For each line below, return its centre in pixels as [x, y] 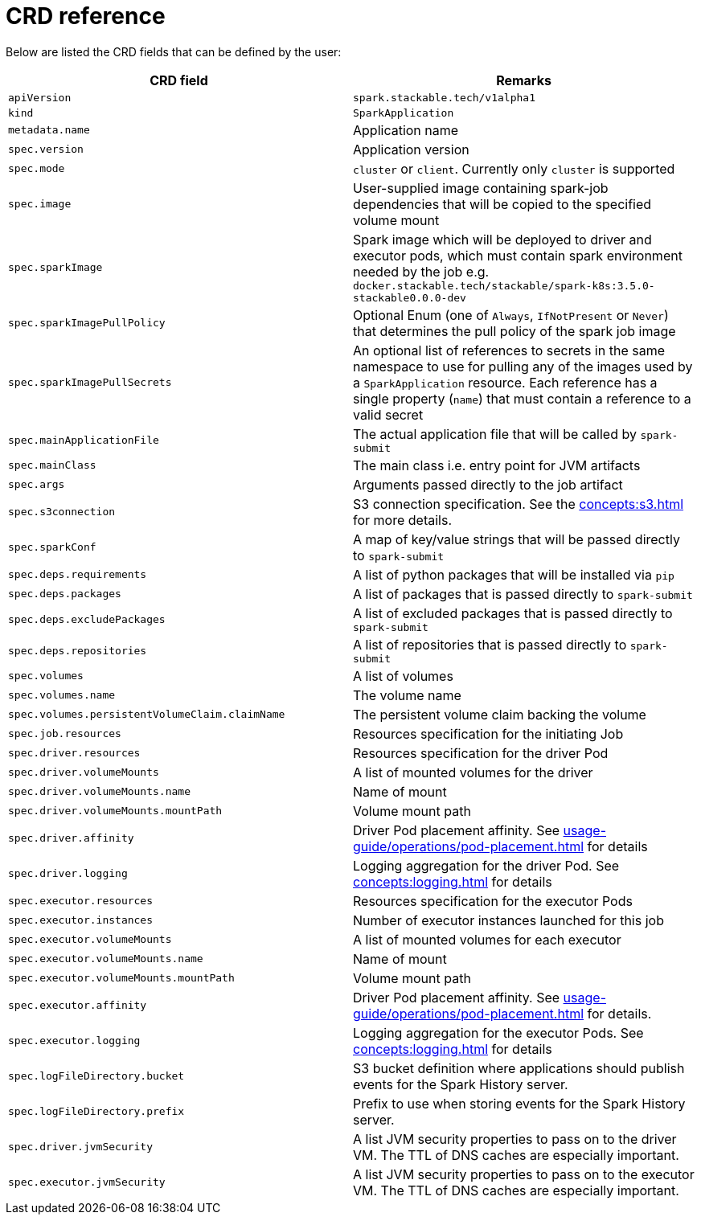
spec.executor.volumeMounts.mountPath [121, 978]
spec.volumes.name [62, 695]
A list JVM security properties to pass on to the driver [515, 1139]
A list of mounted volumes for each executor [487, 939]
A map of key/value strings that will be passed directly [517, 539]
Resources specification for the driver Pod [481, 753]
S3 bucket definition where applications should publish [519, 1068]
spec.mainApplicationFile [84, 440]
